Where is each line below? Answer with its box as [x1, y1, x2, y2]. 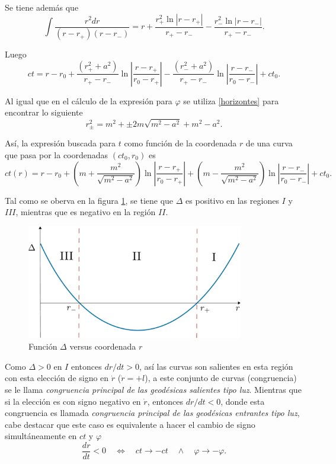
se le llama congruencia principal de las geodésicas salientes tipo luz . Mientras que [5, 383, 302, 396]
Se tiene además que [5, 1, 79, 13]
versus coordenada [69, 340, 136, 353]
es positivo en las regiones [185, 194, 279, 206]
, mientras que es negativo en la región [15, 206, 156, 218]
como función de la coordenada [124, 137, 237, 149]
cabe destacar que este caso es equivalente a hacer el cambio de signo [5, 418, 255, 430]
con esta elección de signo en [5, 372, 109, 384]
